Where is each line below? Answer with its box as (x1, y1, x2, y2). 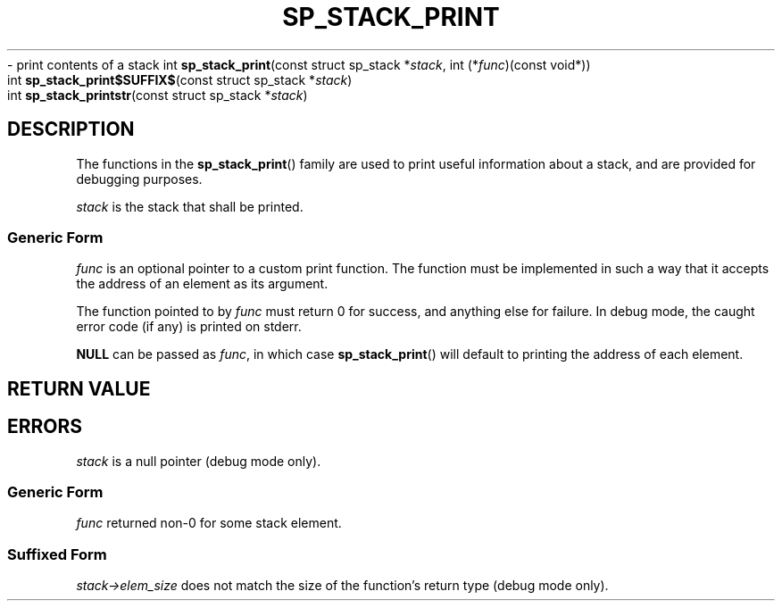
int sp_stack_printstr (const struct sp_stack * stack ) (7, 87, 308, 103)
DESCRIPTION (7, 118, 135, 141)
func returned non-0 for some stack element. (76, 515, 342, 531)
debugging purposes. (76, 171, 203, 187)
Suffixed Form (7, 545, 107, 563)
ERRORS (7, 415, 83, 438)
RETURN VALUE (7, 377, 151, 400)
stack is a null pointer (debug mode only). (76, 453, 321, 469)
